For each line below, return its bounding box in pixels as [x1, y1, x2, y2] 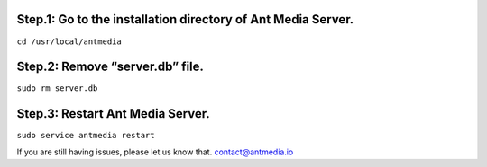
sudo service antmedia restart [16, 130, 155, 141]
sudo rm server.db [16, 83, 98, 93]
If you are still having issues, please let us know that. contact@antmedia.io [16, 146, 294, 157]
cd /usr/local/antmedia [16, 36, 122, 47]
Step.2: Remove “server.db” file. [16, 59, 205, 75]
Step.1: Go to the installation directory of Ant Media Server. [16, 12, 354, 27]
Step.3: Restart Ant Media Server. [16, 106, 211, 121]
